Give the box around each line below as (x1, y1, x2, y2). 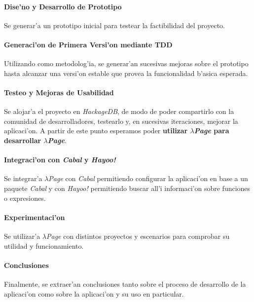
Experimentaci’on (4, 212, 65, 222)
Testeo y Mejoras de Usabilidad (4, 87, 114, 97)
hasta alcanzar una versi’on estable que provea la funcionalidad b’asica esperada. (4, 68, 248, 78)
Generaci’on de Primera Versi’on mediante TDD (4, 39, 173, 49)
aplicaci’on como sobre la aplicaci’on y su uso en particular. (4, 288, 184, 299)
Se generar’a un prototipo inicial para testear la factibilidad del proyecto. (4, 20, 225, 30)
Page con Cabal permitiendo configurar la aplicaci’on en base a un (48, 173, 248, 184)
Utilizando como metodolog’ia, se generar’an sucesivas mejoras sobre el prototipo (4, 58, 249, 69)
